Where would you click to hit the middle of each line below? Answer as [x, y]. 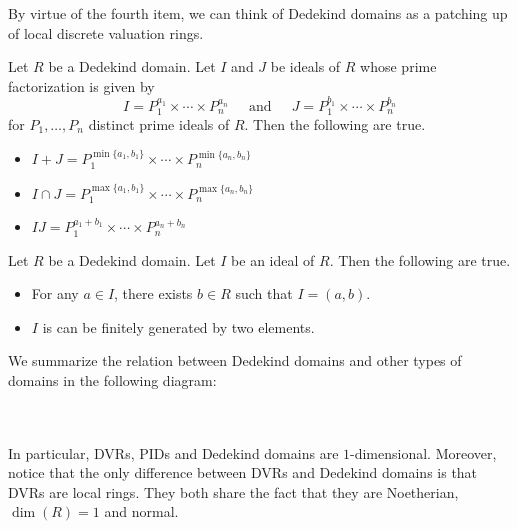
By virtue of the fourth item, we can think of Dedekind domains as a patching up [258, 13]
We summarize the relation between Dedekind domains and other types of [235, 360]
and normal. [141, 511]
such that [264, 293]
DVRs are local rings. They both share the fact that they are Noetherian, [233, 491]
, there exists [153, 293]
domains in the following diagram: [112, 379]
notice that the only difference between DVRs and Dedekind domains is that [243, 472]
